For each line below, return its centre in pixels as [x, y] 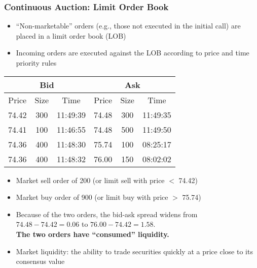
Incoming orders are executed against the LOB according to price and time [133, 53]
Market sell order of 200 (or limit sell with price [90, 180]
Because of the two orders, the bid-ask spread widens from [107, 214]
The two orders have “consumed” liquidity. [93, 234]
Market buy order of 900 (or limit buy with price [92, 197]
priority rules [36, 63]
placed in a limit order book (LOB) [71, 35]
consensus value [40, 261]
